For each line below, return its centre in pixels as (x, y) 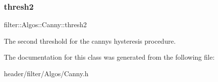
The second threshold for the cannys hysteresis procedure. (90, 41)
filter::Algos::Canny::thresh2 (45, 25)
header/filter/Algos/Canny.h (46, 73)
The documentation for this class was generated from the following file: (109, 57)
